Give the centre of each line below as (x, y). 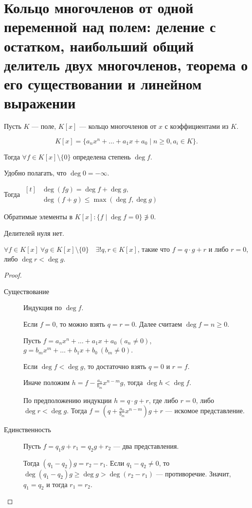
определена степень (102, 156)
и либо (218, 249)
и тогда (57, 484)
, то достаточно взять (115, 366)
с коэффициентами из (197, 126)
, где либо (163, 400)
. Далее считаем (159, 324)
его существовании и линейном (103, 83)
